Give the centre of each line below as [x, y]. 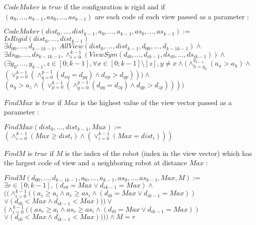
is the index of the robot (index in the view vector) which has [159, 153]
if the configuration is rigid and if [115, 6]
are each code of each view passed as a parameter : [172, 16]
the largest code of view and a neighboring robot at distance [96, 163]
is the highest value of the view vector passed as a [156, 102]
